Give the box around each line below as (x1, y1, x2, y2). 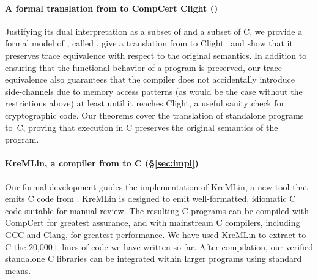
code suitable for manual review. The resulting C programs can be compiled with (5, 204, 309, 217)
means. (5, 264, 31, 277)
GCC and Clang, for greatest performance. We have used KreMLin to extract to (5, 228, 306, 240)
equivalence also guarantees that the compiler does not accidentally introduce (5, 73, 295, 86)
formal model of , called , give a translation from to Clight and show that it (5, 37, 293, 50)
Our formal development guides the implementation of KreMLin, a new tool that (5, 180, 308, 193)
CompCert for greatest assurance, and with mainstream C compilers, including (5, 216, 300, 229)
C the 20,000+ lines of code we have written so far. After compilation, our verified (5, 240, 313, 253)
